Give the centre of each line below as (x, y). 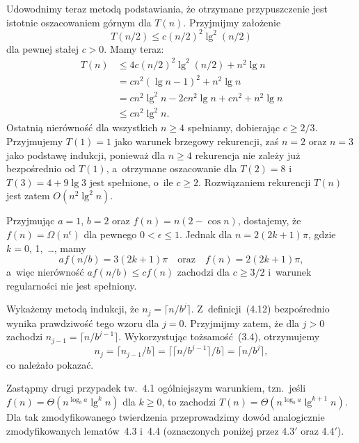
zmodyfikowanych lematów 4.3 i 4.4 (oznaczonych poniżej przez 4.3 (151, 430)
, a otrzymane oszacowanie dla (171, 168)
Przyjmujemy (35, 141)
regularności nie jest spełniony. (72, 285)
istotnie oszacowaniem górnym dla (79, 22)
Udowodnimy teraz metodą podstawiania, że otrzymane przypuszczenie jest (167, 8)
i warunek (290, 272)
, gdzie (322, 234)
